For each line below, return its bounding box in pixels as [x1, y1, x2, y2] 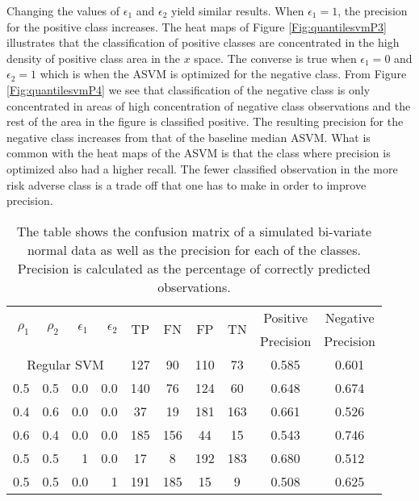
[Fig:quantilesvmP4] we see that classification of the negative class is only [6, 81, 371, 98]
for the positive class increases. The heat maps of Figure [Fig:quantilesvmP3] [6, 18, 388, 35]
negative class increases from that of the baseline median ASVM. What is [6, 128, 371, 145]
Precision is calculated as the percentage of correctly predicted [17, 258, 371, 278]
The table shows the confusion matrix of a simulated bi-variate [16, 221, 372, 240]
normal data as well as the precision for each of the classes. [27, 240, 361, 259]
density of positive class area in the [6, 49, 180, 66]
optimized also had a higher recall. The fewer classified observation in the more [6, 160, 398, 177]
